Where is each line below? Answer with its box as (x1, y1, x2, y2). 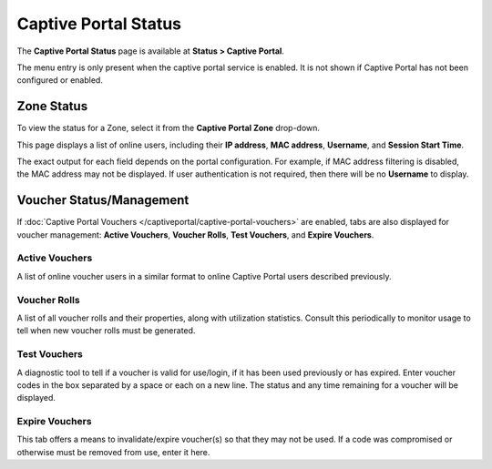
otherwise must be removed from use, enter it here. (16, 446, 210, 457)
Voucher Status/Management (16, 192, 190, 209)
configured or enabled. (16, 75, 104, 86)
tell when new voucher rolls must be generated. (16, 325, 196, 336)
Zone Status (16, 98, 88, 114)
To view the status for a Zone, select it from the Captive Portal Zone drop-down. (16, 123, 321, 134)
